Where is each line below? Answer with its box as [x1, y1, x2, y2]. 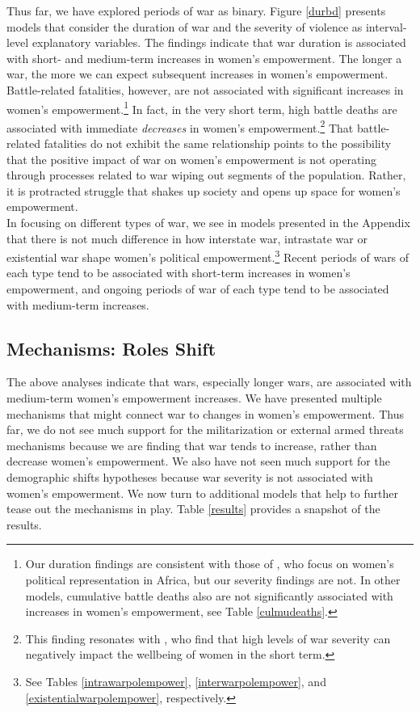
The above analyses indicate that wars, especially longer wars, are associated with [6, 373, 412, 390]
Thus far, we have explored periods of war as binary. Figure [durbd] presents [6, 2, 386, 19]
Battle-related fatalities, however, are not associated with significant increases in [6, 81, 404, 98]
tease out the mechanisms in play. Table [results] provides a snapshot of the [6, 500, 380, 517]
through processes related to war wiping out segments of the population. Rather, [6, 166, 406, 183]
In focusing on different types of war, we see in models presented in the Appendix [6, 214, 410, 231]
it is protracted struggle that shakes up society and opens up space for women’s [6, 182, 401, 199]
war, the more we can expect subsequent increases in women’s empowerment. [6, 65, 388, 82]
